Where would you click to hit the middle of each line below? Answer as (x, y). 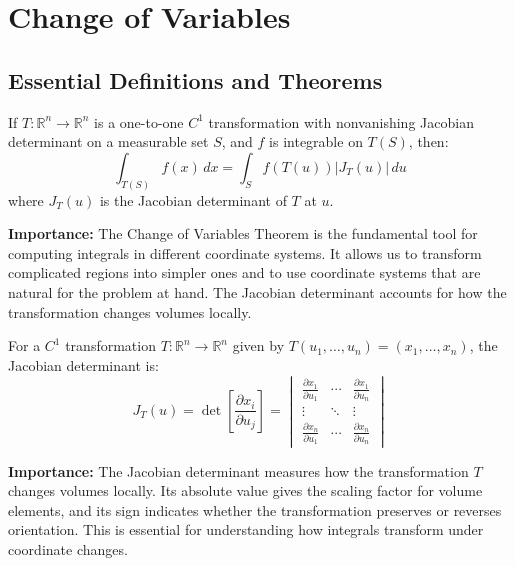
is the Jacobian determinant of (193, 199)
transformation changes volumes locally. (130, 311)
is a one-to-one (139, 121)
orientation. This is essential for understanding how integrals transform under (246, 529)
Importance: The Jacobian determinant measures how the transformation (238, 470)
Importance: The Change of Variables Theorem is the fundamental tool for (243, 233)
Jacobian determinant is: (83, 364)
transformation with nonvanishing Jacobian (341, 121)
